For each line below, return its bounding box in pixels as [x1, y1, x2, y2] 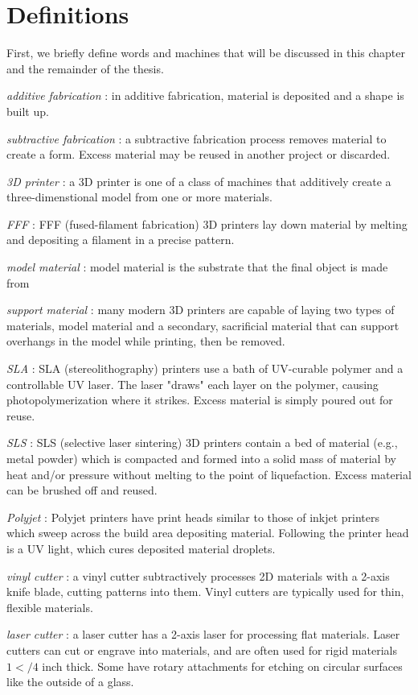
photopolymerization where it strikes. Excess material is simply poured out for [6, 391, 393, 408]
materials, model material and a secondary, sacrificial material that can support [6, 316, 400, 333]
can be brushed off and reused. [6, 482, 158, 498]
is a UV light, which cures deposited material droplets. [6, 540, 276, 556]
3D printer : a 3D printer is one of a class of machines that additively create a [6, 172, 391, 189]
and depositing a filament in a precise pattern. [6, 231, 235, 248]
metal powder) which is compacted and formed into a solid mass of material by [6, 450, 396, 466]
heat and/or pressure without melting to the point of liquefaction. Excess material [6, 465, 412, 482]
